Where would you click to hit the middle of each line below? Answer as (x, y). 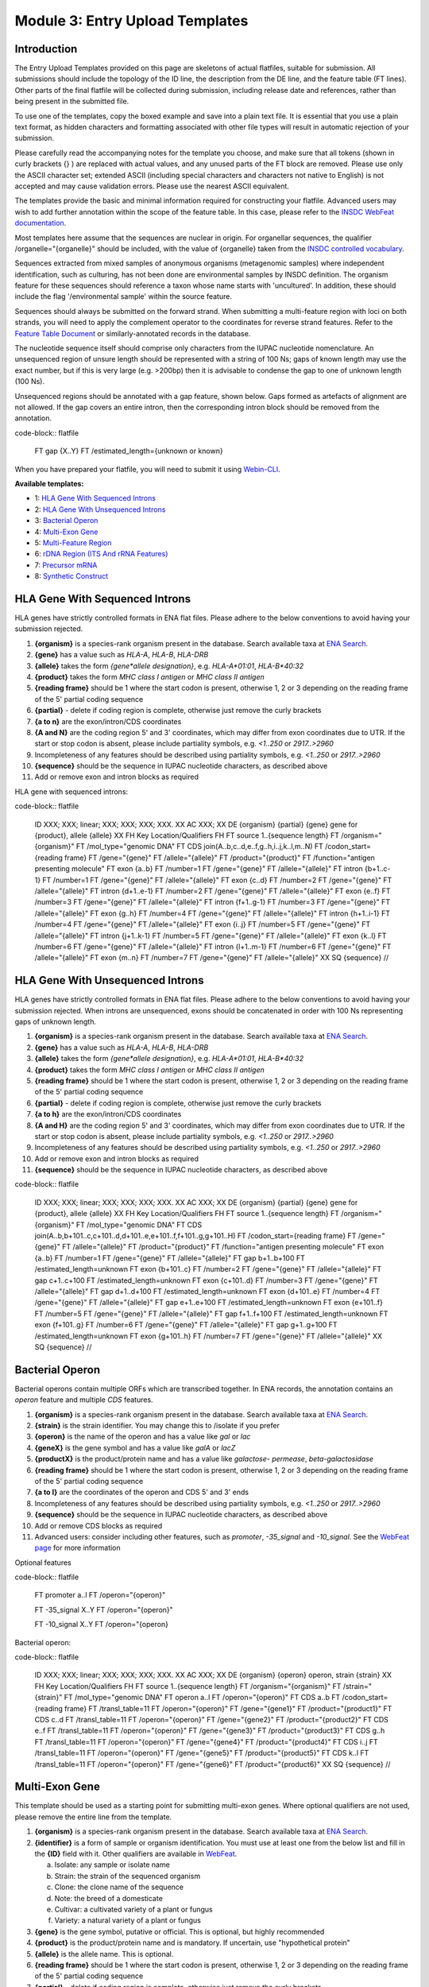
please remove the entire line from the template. (93, 1817)
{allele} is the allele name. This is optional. (104, 1954)
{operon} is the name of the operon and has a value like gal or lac (143, 1437)
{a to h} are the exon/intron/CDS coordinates (108, 1114)
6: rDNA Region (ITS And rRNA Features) (101, 554)
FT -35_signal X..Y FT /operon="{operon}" (104, 1609)
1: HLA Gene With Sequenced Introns (95, 498)
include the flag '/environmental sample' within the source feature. (123, 296)
